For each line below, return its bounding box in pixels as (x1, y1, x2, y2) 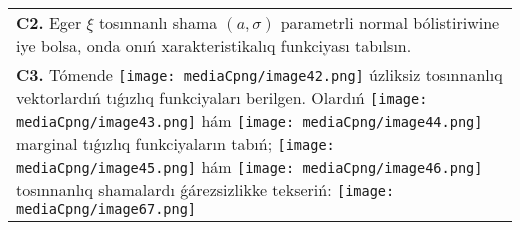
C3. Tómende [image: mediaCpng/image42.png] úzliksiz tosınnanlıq (16, 63, 503, 86)
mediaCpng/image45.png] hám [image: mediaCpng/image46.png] (16, 155, 483, 178)
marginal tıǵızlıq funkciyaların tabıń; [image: (16, 132, 335, 155)
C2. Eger (16, 11, 82, 34)
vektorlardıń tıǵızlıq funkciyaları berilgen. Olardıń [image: (16, 86, 428, 109)
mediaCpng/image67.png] (16, 201, 197, 217)
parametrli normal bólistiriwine (280, 11, 500, 34)
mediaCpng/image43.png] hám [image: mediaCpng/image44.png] (16, 109, 483, 132)
